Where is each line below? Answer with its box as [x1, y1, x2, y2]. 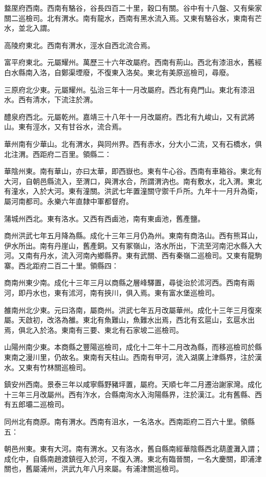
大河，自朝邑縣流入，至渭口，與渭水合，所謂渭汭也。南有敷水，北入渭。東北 [4, 175, 262, 186]
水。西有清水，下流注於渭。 [4, 94, 97, 105]
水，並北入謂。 [4, 22, 54, 33]
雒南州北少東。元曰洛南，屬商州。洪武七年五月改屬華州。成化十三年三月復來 [4, 304, 262, 315]
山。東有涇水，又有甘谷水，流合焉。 [4, 121, 126, 132]
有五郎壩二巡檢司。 [4, 399, 69, 410]
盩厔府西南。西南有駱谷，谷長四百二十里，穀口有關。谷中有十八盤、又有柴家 [4, 3, 262, 13]
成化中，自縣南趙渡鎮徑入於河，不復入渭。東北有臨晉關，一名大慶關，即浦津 [4, 453, 262, 464]
